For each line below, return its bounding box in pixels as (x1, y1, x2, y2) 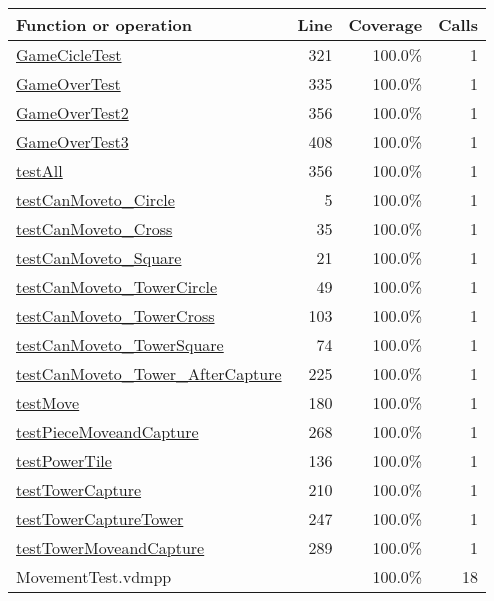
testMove (16, 391, 80, 414)
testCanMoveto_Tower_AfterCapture (16, 362, 282, 385)
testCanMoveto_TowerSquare (16, 333, 224, 356)
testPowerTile (16, 449, 112, 472)
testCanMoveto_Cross (16, 217, 173, 240)
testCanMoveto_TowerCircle (16, 275, 218, 298)
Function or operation (16, 13, 192, 36)
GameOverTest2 (16, 101, 129, 124)
